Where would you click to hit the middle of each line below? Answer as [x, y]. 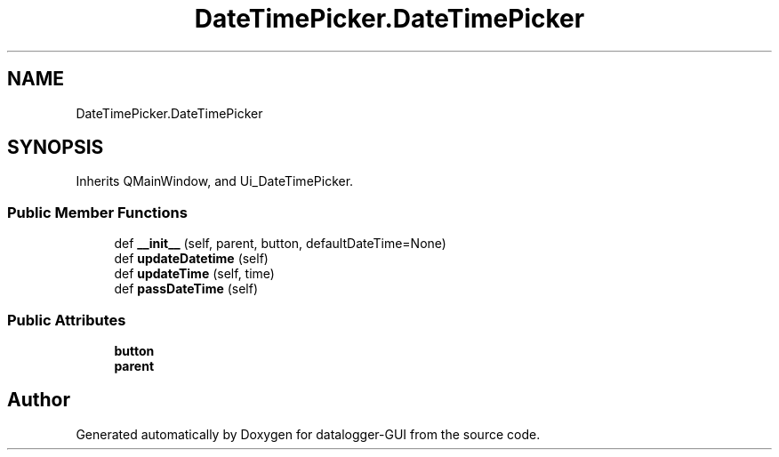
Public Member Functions [97, 212]
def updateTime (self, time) [194, 274]
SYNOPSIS [56, 148]
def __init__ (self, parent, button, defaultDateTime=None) [280, 244]
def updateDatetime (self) [191, 259]
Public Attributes [67, 320]
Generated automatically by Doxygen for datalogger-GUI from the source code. [308, 434]
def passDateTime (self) [186, 289]
